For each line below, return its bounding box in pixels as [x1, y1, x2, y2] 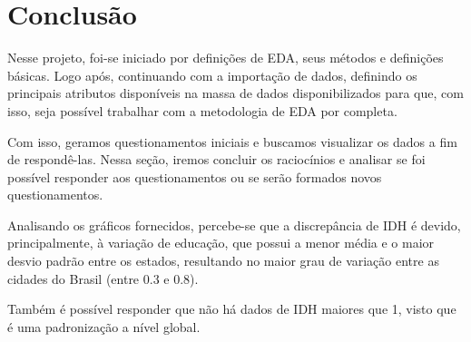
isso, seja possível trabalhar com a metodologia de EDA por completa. [7, 101, 397, 120]
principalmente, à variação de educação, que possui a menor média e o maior [7, 233, 435, 252]
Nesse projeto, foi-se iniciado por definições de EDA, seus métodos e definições [7, 48, 444, 67]
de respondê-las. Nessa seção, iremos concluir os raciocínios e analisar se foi [7, 150, 426, 169]
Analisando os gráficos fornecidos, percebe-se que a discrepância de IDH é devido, [7, 215, 461, 234]
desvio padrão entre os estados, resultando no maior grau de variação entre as [7, 251, 439, 270]
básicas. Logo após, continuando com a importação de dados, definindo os [7, 65, 417, 84]
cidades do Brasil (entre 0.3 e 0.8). [7, 269, 199, 288]
